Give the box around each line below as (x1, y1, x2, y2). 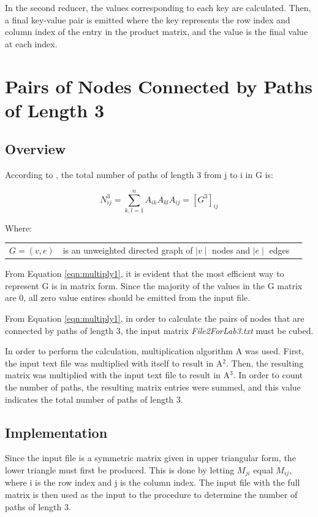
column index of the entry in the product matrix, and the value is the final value (5, 25, 308, 38)
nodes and (212, 244, 251, 257)
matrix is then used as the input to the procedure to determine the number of (5, 488, 298, 501)
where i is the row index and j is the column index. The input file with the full (5, 476, 300, 489)
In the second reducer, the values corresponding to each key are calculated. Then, (5, 1, 311, 14)
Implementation (5, 422, 108, 441)
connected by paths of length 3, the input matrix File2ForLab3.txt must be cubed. (5, 324, 314, 336)
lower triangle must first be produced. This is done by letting (5, 464, 235, 476)
